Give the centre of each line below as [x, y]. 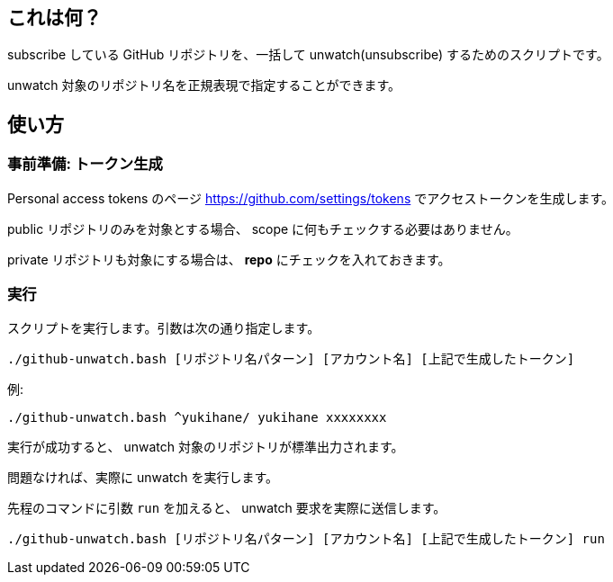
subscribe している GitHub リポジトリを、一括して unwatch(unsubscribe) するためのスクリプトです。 [308, 55]
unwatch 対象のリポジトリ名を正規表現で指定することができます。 [204, 85]
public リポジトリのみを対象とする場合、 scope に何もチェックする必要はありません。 [263, 228]
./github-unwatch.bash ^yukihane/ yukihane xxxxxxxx [197, 418]
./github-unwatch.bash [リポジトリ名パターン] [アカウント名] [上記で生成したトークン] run [306, 539]
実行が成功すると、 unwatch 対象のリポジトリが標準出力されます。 [206, 447]
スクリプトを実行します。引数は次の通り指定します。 [164, 328]
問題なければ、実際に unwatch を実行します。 [143, 478]
